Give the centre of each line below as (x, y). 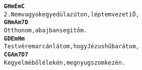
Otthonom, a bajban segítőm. (46, 30)
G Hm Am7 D (16, 22)
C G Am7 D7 (16, 54)
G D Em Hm (14, 38)
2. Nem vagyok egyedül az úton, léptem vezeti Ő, (72, 14)
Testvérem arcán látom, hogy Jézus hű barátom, (72, 47)
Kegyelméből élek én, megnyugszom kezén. (65, 63)
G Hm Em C (14, 6)
